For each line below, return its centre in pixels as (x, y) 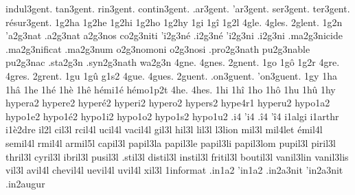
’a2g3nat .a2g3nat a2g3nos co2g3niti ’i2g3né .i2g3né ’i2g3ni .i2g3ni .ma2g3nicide (174, 35)
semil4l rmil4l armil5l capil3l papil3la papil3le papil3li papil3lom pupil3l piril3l (171, 142)
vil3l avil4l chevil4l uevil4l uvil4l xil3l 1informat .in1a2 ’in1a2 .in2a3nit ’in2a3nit (174, 170)
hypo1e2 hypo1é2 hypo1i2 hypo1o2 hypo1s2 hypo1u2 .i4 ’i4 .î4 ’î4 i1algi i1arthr (172, 116)
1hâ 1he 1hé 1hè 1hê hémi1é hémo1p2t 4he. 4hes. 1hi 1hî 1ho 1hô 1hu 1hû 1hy (171, 89)
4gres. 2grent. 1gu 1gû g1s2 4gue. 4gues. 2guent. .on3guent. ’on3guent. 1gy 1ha (171, 75)
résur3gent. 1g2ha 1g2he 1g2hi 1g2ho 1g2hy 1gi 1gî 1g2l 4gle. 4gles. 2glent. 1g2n (174, 22)
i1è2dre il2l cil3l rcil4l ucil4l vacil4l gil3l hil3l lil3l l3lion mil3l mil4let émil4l (164, 129)
